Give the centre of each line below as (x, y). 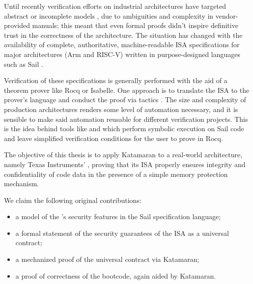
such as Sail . (24, 64)
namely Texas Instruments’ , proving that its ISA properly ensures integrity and (125, 164)
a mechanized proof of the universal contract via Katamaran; (107, 259)
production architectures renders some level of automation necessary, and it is (121, 109)
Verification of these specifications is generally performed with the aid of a (116, 80)
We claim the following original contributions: (73, 200)
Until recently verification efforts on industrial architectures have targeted (115, 6)
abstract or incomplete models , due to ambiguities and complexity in (109, 15)
